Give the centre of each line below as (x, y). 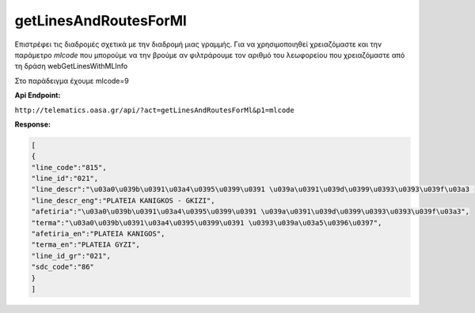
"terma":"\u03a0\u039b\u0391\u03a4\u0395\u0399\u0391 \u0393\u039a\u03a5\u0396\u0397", (207, 222)
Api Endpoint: (38, 96)
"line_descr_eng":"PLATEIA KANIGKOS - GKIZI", (123, 200)
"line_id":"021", (65, 179)
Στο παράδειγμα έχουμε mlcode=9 (72, 81)
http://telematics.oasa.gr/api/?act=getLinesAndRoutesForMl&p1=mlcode (154, 110)
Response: (33, 124)
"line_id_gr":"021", (71, 256)
